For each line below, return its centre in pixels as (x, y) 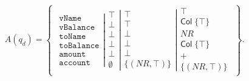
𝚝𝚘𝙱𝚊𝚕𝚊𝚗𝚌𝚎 (79, 45)
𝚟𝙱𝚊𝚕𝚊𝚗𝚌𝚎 (77, 27)
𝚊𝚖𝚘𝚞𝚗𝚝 (73, 54)
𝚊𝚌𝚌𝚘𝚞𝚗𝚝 (75, 62)
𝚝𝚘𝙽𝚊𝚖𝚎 (73, 36)
